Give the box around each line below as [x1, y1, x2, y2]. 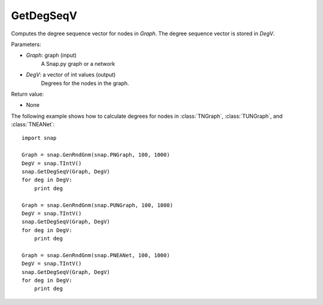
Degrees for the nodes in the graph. [41, 80, 129, 87]
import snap [22, 135, 57, 142]
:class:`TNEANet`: [11, 121, 55, 128]
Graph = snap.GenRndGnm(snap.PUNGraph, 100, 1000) [22, 202, 173, 209]
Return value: [11, 90, 44, 97]
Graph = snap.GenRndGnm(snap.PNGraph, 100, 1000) [22, 151, 170, 158]
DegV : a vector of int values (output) [26, 71, 116, 78]
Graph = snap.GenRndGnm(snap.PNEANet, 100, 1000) [22, 252, 170, 258]
